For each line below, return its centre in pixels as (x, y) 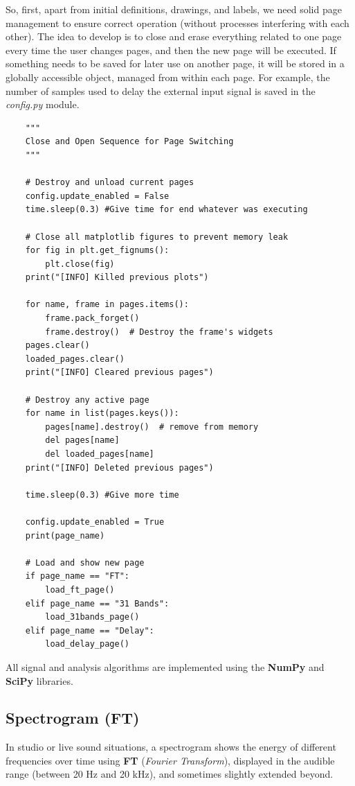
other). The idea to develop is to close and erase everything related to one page (174, 36)
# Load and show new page (85, 562)
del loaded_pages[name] (100, 454)
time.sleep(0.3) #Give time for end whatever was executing (166, 210)
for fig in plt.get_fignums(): (97, 251)
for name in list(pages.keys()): (102, 413)
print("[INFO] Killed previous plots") (117, 278)
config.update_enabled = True (95, 522)
